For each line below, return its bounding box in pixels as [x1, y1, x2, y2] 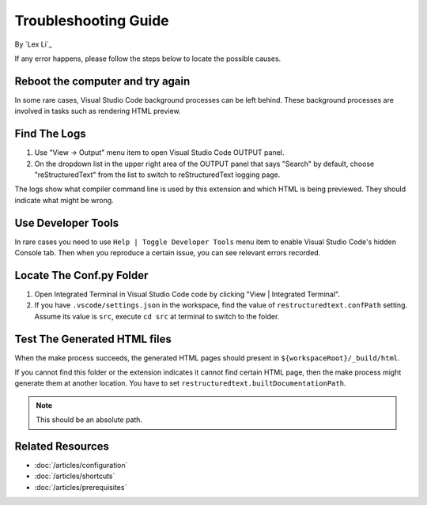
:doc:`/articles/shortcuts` [34, 471, 115, 481]
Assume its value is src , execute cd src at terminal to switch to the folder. [34, 311, 280, 321]
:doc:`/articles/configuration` [34, 461, 128, 470]
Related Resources [14, 439, 110, 453]
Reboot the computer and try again [14, 74, 191, 88]
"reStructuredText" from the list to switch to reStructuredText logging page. [34, 170, 281, 179]
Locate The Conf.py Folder [14, 269, 149, 282]
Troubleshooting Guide [14, 12, 169, 29]
